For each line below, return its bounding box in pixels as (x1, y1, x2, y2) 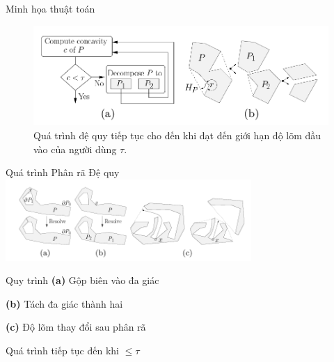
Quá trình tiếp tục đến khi (6, 343, 120, 358)
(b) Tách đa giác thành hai (6, 296, 123, 310)
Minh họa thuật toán (6, 1, 95, 15)
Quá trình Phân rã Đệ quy (6, 165, 120, 180)
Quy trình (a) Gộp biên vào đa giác (6, 273, 159, 288)
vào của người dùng (33, 141, 117, 156)
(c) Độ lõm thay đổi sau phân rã (6, 320, 146, 334)
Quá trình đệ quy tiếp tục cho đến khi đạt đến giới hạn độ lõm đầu (33, 127, 321, 142)
